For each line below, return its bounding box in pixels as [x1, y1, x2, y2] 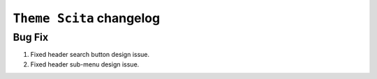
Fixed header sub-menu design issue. [30, 60, 140, 69]
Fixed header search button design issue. [30, 51, 150, 59]
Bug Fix [13, 31, 49, 44]
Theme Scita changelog [13, 10, 161, 26]
